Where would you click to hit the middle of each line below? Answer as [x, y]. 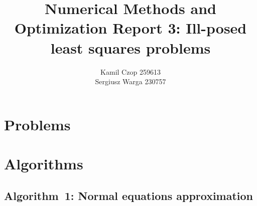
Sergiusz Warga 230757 [131, 81]
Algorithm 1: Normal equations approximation [129, 195]
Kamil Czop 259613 [131, 71]
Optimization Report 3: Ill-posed [131, 28]
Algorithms [44, 164]
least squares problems [131, 47]
